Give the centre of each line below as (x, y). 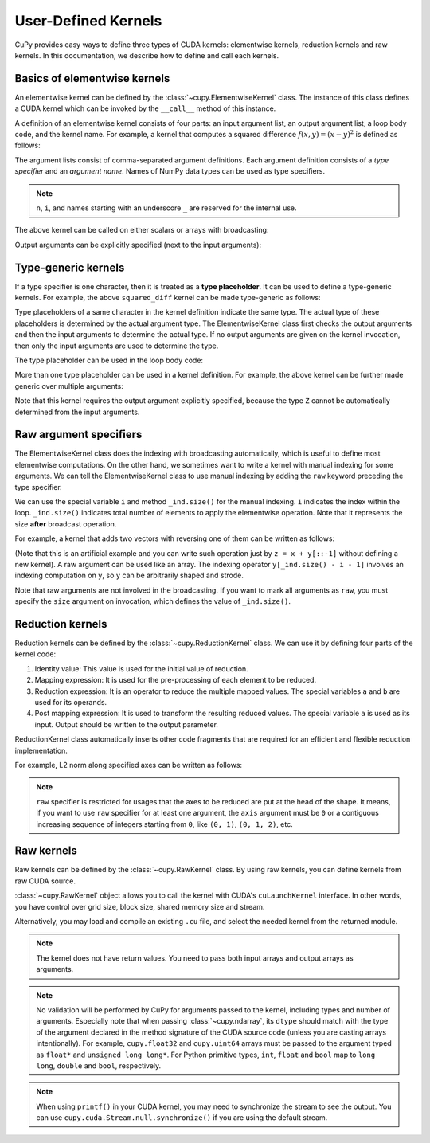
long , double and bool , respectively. (99, 1065)
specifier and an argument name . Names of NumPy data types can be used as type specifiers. (170, 171)
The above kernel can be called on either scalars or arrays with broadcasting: (142, 230)
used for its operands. (71, 703)
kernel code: (35, 654)
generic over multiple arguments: (69, 386)
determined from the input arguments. (77, 412)
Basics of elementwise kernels (92, 78)
